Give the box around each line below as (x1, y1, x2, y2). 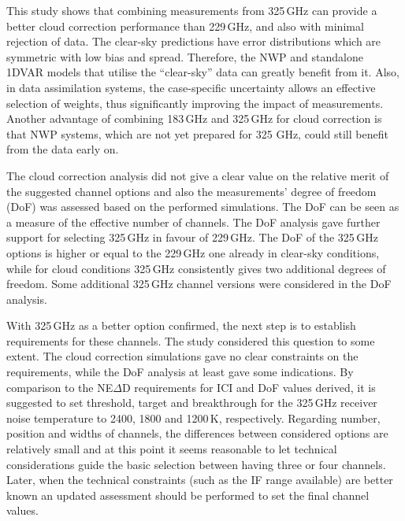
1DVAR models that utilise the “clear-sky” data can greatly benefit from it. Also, (6, 64, 399, 80)
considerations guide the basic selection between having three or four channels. (6, 456, 386, 472)
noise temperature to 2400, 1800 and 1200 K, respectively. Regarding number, (6, 409, 381, 426)
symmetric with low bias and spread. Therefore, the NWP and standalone (6, 48, 363, 65)
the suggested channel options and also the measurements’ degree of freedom (6, 183, 377, 199)
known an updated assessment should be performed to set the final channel (6, 486, 370, 503)
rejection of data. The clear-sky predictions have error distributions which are (6, 33, 381, 50)
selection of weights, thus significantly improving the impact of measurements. (6, 94, 384, 111)
